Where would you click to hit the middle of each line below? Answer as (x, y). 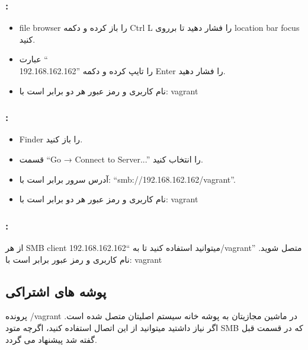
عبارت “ (33, 59)
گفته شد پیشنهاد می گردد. (51, 339)
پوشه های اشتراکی (56, 291)
